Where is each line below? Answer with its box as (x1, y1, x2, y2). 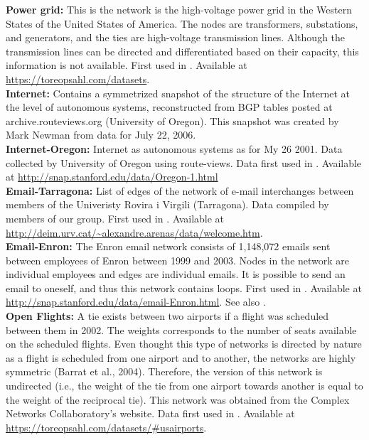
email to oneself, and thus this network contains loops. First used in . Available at (6, 280, 362, 295)
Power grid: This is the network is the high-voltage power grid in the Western (6, 2, 352, 16)
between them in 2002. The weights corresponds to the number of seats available (6, 322, 357, 337)
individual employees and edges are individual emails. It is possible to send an (6, 267, 346, 281)
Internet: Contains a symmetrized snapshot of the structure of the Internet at (6, 85, 350, 100)
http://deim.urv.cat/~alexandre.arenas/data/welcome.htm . (6, 225, 263, 240)
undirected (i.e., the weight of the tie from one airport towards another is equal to (6, 378, 363, 393)
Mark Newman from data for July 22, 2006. (6, 127, 196, 142)
